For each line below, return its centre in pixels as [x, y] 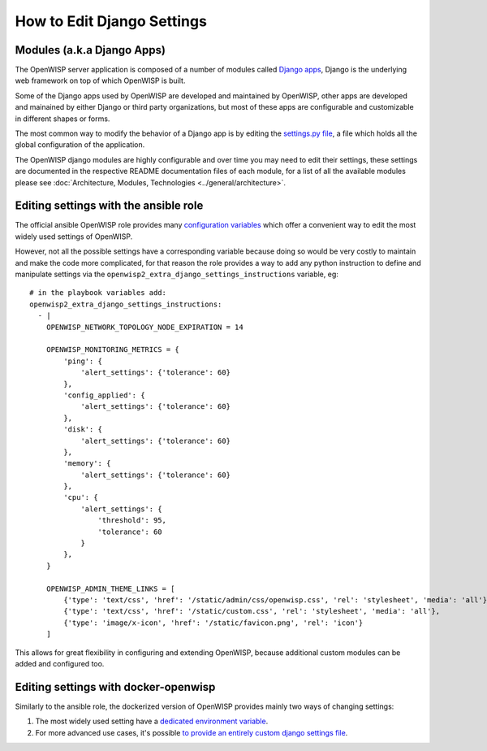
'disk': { [83, 430]
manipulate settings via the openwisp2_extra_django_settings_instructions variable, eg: [177, 274]
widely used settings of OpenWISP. [74, 237]
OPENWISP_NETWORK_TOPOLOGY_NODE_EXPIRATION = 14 [144, 327]
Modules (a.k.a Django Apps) [91, 50]
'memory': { [87, 464]
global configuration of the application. [80, 145]
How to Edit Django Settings [111, 21]
